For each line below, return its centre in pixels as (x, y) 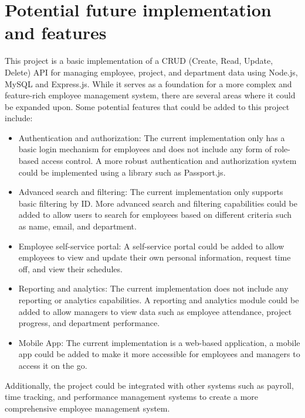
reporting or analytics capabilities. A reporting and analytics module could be (159, 300)
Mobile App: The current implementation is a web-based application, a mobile (159, 342)
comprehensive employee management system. (87, 408)
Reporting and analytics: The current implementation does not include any (153, 288)
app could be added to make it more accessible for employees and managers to (159, 354)
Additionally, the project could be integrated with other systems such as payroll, (149, 385)
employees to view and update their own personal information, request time (155, 257)
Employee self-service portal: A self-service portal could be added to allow (151, 246)
